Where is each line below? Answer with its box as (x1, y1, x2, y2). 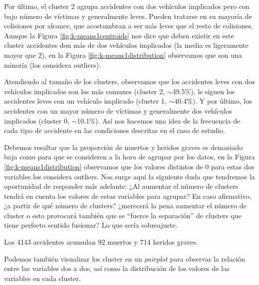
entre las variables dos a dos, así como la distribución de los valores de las (4, 263, 230, 274)
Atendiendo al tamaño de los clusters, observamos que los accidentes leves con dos (4, 76, 255, 87)
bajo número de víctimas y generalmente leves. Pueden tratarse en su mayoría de (4, 10, 252, 21)
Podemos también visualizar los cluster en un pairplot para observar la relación (4, 253, 246, 264)
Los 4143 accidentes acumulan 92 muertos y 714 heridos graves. (4, 237, 198, 247)
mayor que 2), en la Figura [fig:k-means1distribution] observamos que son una (4, 49, 242, 60)
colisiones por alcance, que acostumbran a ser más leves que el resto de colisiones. (4, 20, 254, 31)
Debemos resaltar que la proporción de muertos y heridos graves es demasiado (4, 142, 243, 152)
